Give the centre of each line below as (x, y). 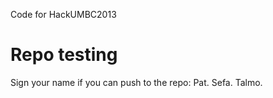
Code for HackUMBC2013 (63, 14)
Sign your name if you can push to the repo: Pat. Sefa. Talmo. (136, 82)
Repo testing (64, 55)
